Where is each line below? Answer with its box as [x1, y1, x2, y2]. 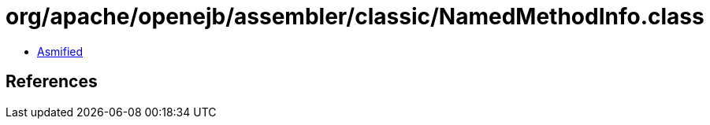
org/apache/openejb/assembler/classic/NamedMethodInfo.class [6, 3, 704, 30]
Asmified [37, 44, 84, 58]
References [6, 72, 98, 92]
